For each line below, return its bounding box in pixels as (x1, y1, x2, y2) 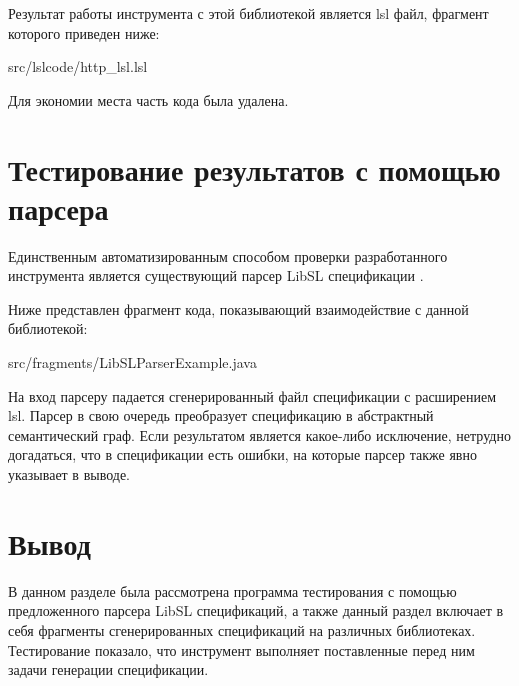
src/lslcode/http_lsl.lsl (8, 56, 148, 77)
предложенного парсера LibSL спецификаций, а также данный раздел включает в (8, 600, 504, 621)
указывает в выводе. (8, 464, 131, 485)
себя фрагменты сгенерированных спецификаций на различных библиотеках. (8, 619, 476, 640)
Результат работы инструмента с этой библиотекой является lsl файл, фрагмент (8, 3, 489, 23)
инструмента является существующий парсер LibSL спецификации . (8, 265, 424, 286)
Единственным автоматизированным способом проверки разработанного (8, 245, 448, 266)
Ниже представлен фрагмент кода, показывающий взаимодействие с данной (8, 298, 469, 319)
